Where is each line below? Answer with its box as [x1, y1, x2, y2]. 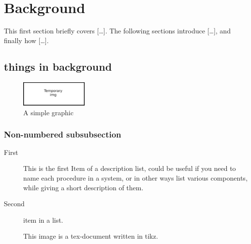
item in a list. [23, 214, 63, 225]
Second [4, 198, 25, 209]
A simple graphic [23, 107, 74, 118]
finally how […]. [4, 35, 49, 45]
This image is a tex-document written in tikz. [23, 231, 158, 241]
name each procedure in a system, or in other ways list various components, [23, 173, 248, 183]
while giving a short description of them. [23, 182, 144, 192]
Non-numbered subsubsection [4, 128, 121, 140]
